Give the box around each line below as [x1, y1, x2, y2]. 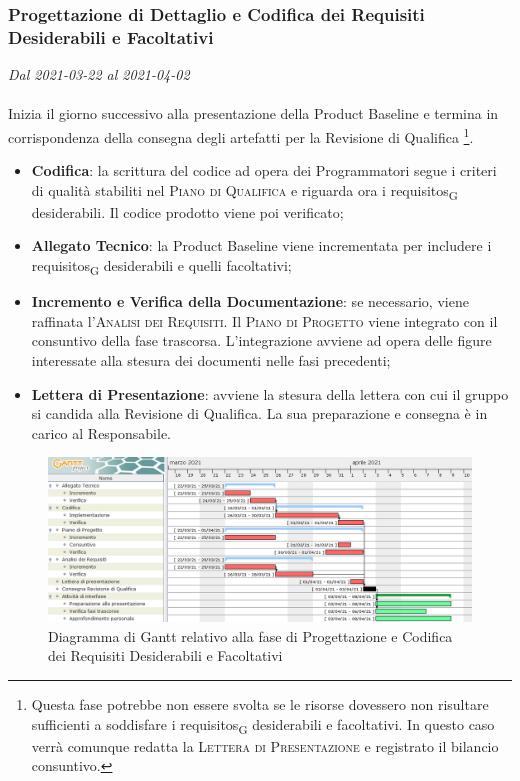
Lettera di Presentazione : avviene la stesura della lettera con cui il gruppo [31, 383, 509, 404]
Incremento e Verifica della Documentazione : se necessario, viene [31, 291, 469, 312]
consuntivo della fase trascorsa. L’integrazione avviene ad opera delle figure [31, 330, 492, 351]
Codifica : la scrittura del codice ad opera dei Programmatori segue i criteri [31, 160, 497, 181]
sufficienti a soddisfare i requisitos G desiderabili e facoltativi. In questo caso [31, 713, 495, 737]
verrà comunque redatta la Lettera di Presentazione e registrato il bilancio [31, 735, 499, 756]
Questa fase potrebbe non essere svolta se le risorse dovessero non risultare [31, 693, 489, 714]
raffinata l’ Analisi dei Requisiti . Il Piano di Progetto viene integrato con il [31, 310, 498, 331]
